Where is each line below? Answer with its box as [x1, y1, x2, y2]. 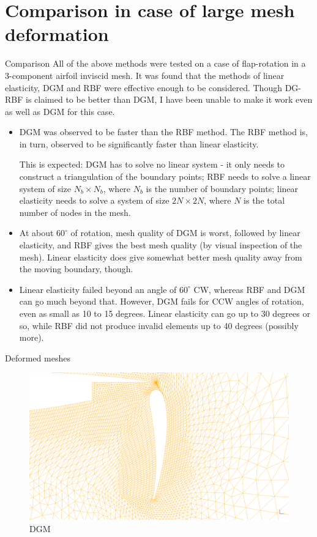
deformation [5, 21, 109, 46]
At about [19, 226, 54, 239]
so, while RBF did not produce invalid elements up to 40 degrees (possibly [19, 319, 299, 331]
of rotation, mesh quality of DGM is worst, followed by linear [70, 226, 300, 239]
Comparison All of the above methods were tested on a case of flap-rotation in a [5, 57, 306, 70]
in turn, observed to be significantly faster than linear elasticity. [19, 137, 259, 150]
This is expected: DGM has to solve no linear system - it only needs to [19, 158, 285, 171]
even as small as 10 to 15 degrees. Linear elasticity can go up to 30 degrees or [19, 307, 310, 319]
